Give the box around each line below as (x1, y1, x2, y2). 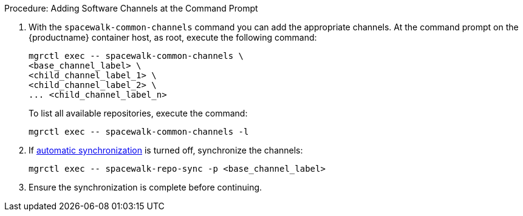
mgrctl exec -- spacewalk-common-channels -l (29, 127, 249, 137)
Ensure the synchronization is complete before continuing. (29, 182, 262, 192)
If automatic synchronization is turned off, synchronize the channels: (29, 145, 303, 155)
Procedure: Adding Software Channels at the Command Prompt (4, 3, 258, 13)
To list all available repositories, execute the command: (29, 108, 248, 118)
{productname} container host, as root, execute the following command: (29, 32, 317, 42)
